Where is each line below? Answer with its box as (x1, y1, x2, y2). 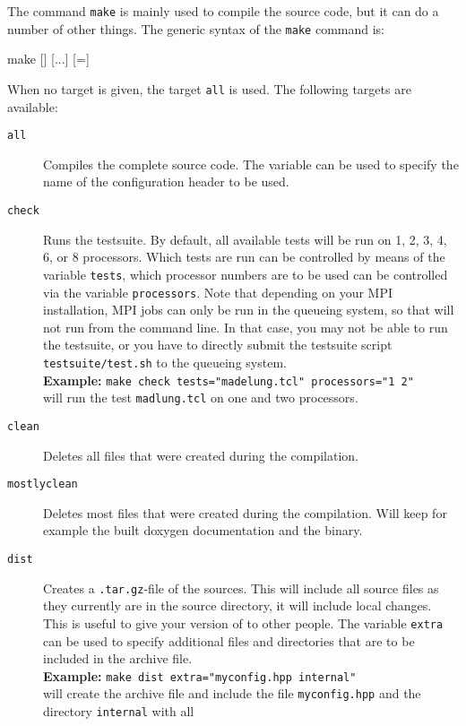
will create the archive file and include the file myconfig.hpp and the (43, 684, 421, 703)
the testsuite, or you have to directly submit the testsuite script (43, 335, 393, 354)
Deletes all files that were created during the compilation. (43, 445, 359, 464)
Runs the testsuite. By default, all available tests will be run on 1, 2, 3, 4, (43, 229, 447, 248)
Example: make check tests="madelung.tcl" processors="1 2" (43, 370, 414, 389)
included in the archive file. (43, 649, 193, 668)
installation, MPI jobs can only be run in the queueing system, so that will (43, 300, 454, 319)
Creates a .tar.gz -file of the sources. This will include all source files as (43, 578, 439, 597)
